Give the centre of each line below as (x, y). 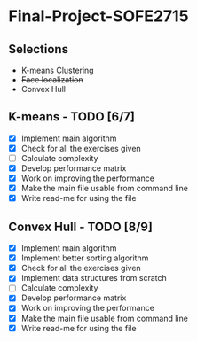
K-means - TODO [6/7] (71, 117)
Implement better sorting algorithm (85, 258)
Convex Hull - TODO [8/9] (80, 226)
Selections (38, 49)
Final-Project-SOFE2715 (98, 16)
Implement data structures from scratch (94, 278)
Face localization (52, 80)
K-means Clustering (57, 70)
